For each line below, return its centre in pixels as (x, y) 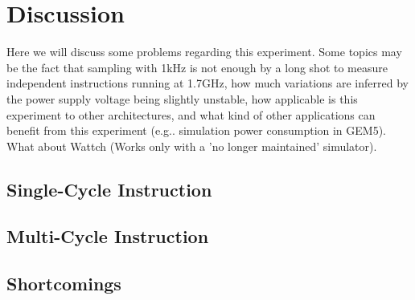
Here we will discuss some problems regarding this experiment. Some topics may (204, 52)
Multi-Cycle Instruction (108, 236)
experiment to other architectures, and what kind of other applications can (191, 114)
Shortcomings (64, 284)
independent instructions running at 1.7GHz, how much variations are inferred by (207, 83)
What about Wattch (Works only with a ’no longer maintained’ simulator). (192, 146)
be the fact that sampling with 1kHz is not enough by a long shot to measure (197, 67)
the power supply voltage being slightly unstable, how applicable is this (182, 98)
